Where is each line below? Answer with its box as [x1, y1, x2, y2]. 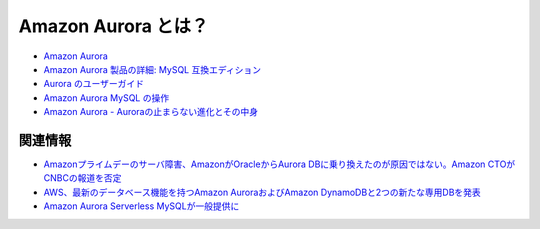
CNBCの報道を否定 [43, 172, 122, 184]
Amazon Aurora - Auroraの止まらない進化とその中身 [43, 106, 259, 118]
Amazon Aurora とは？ [18, 15, 209, 37]
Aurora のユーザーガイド [43, 78, 145, 90]
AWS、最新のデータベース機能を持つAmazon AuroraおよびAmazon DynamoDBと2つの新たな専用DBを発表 [43, 186, 482, 198]
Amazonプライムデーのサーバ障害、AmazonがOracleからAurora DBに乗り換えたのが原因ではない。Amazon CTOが [43, 158, 516, 170]
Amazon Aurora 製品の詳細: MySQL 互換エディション [43, 63, 262, 75]
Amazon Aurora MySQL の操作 [43, 91, 170, 104]
